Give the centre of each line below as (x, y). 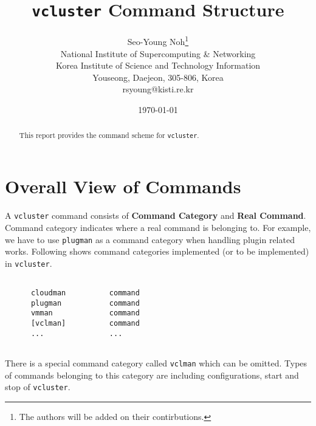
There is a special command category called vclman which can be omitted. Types (156, 363)
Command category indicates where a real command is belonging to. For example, (158, 227)
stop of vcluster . (38, 387)
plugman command (85, 303)
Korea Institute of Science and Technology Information (158, 65)
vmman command (85, 313)
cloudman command (85, 293)
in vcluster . (29, 263)
